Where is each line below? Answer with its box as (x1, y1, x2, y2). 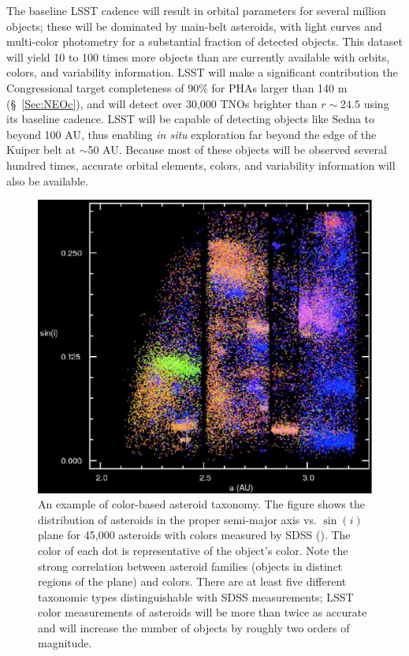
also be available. (6, 172, 88, 189)
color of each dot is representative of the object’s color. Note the (38, 542, 348, 558)
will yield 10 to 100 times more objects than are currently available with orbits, (6, 48, 390, 65)
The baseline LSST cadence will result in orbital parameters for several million (6, 2, 386, 18)
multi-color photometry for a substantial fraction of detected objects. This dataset (6, 33, 403, 50)
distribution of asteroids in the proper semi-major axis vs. (38, 511, 317, 527)
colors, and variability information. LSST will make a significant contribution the (6, 64, 398, 81)
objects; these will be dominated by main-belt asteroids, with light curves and (6, 17, 382, 34)
